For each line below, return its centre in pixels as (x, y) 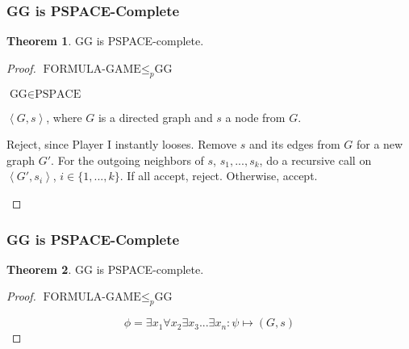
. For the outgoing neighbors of (127, 160)
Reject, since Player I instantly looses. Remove (122, 144)
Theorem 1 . (39, 41)
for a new (380, 144)
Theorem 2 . (39, 269)
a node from (255, 117)
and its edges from (295, 144)
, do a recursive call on (315, 160)
